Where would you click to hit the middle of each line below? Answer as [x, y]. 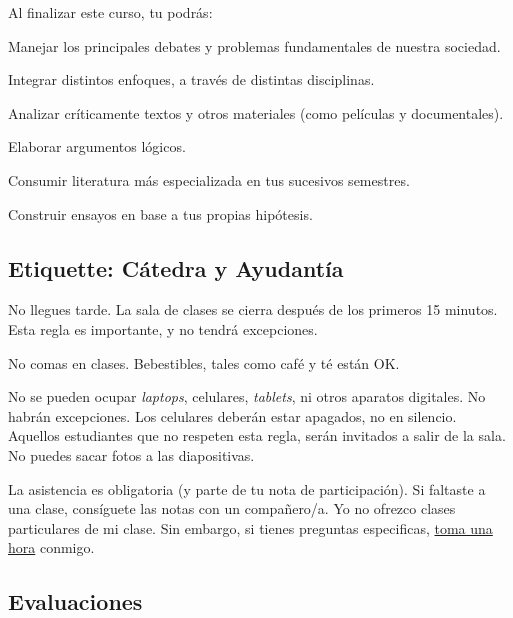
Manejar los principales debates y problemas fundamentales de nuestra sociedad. [254, 45]
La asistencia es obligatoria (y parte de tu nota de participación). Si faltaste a [247, 488]
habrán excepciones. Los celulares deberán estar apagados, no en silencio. [232, 415]
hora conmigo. [51, 547]
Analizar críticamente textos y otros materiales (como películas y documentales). [256, 112]
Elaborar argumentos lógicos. [97, 146]
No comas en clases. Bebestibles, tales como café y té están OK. [204, 362]
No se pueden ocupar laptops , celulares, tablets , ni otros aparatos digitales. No [247, 396]
